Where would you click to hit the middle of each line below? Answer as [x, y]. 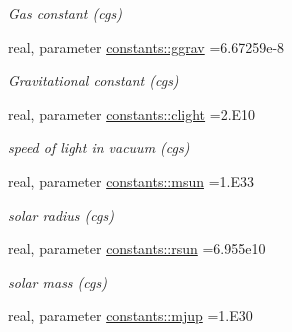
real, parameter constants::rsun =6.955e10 [137, 248]
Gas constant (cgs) [65, 13]
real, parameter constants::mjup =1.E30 [130, 315]
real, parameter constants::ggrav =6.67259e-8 [146, 46]
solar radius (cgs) [61, 214]
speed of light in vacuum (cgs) [99, 147]
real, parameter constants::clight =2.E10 [132, 113]
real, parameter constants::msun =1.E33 [131, 180]
